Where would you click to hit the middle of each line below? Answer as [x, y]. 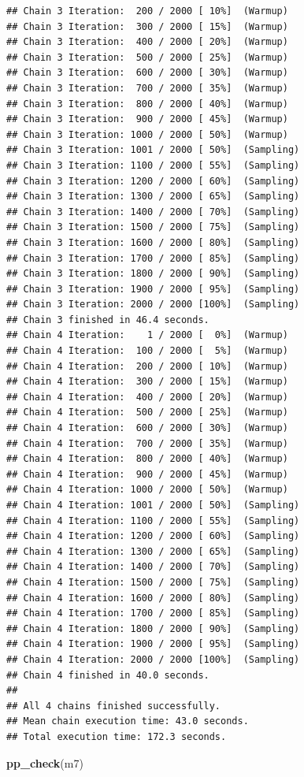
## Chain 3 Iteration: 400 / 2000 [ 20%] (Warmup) [147, 42]
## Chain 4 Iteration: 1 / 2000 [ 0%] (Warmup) [147, 335]
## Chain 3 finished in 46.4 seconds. [108, 320]
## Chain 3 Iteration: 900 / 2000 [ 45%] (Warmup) [147, 119]
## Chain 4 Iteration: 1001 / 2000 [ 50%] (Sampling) [153, 505]
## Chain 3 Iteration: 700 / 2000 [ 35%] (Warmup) [147, 88]
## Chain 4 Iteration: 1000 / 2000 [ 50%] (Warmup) [147, 490]
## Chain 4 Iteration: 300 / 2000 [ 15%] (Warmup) [147, 382]
